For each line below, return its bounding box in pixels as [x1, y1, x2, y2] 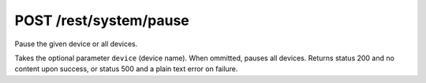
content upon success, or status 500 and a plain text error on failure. [14, 64, 238, 74]
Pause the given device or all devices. [14, 39, 138, 49]
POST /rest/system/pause [14, 12, 189, 29]
